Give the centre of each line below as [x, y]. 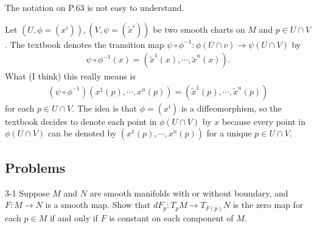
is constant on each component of [171, 217]
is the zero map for [268, 205]
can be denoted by [82, 133]
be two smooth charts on [199, 29]
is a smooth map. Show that [98, 205]
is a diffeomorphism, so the [231, 108]
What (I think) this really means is [70, 76]
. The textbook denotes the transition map [85, 44]
